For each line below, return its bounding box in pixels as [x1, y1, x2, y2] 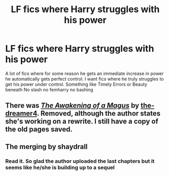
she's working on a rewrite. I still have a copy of [5, 117, 159, 126]
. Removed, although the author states [37, 109, 161, 118]
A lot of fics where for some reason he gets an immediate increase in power [5, 70, 164, 77]
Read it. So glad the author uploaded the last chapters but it [5, 157, 155, 164]
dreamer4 [5, 109, 37, 118]
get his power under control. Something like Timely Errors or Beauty [5, 81, 148, 87]
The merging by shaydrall [5, 142, 88, 151]
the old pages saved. [5, 125, 73, 134]
